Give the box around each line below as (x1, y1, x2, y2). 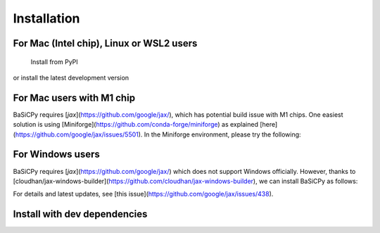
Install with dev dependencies (13, 208, 148, 220)
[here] (259, 120, 278, 129)
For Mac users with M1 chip (13, 92, 136, 103)
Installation (13, 11, 80, 26)
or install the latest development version (13, 73, 129, 82)
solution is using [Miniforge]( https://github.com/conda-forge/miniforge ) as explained (13, 120, 258, 129)
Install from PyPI (30, 57, 79, 66)
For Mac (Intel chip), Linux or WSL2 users (13, 37, 198, 49)
